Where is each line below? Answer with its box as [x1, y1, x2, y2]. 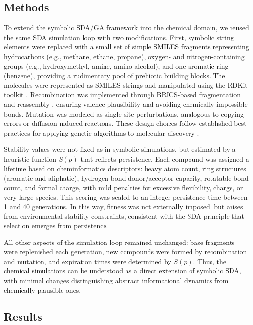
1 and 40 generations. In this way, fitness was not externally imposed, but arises [4, 201, 243, 211]
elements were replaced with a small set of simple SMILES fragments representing [4, 41, 249, 52]
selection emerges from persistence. [4, 221, 108, 231]
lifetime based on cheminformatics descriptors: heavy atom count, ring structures [4, 163, 246, 173]
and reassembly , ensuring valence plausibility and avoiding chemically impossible [4, 99, 248, 109]
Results [4, 308, 42, 324]
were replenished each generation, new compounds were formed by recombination [4, 246, 247, 257]
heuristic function [4, 153, 57, 163]
